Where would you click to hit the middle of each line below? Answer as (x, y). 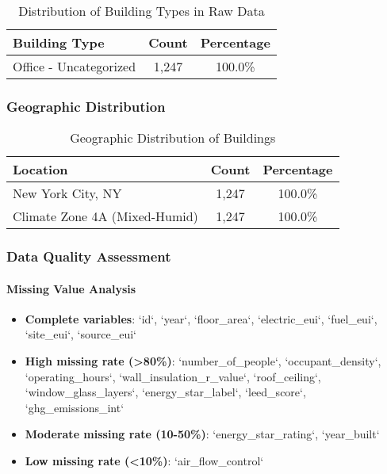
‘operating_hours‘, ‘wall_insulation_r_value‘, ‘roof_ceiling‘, (173, 376)
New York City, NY (67, 193)
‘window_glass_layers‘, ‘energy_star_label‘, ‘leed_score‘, (165, 392)
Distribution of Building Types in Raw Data (142, 11)
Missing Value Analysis (71, 288)
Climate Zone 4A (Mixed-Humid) (105, 216)
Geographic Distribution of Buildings (173, 138)
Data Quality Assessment (89, 256)
